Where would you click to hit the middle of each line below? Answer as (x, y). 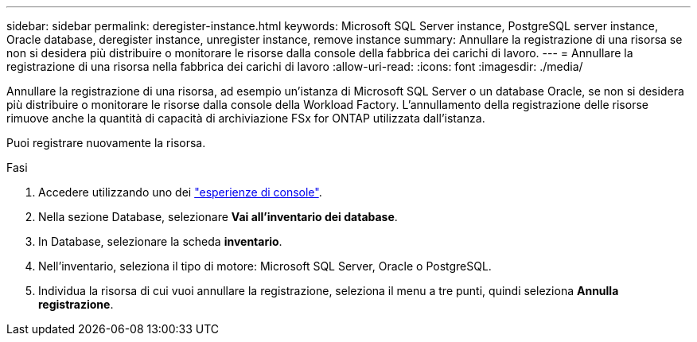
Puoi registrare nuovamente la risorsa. (106, 143)
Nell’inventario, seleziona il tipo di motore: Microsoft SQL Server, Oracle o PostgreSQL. (265, 266)
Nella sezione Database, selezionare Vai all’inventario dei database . (218, 217)
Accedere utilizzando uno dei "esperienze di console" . (180, 192)
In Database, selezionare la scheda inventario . (160, 241)
